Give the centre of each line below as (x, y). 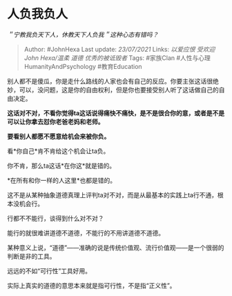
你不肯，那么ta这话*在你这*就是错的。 (61, 166)
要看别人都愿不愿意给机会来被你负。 (59, 136)
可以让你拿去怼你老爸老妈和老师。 (56, 121)
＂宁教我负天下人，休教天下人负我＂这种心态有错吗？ (83, 34)
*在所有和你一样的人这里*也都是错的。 (62, 180)
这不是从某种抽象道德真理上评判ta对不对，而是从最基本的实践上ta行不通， (113, 195)
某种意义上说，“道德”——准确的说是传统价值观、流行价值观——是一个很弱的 (116, 247)
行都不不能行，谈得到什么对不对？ (56, 218)
